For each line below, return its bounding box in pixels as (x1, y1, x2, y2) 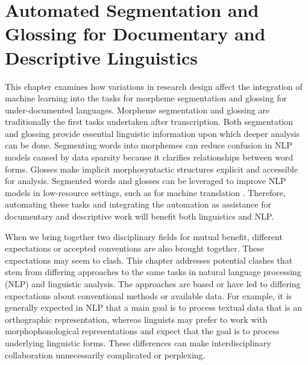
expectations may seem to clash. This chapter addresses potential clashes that (5, 253, 293, 266)
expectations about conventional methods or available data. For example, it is (5, 289, 292, 302)
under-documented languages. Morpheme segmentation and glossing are (5, 103, 270, 116)
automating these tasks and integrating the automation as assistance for (5, 198, 271, 211)
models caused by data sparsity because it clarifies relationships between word (5, 151, 294, 163)
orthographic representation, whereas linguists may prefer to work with (5, 313, 268, 325)
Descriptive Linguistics (5, 45, 198, 69)
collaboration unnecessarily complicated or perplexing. (5, 348, 206, 361)
